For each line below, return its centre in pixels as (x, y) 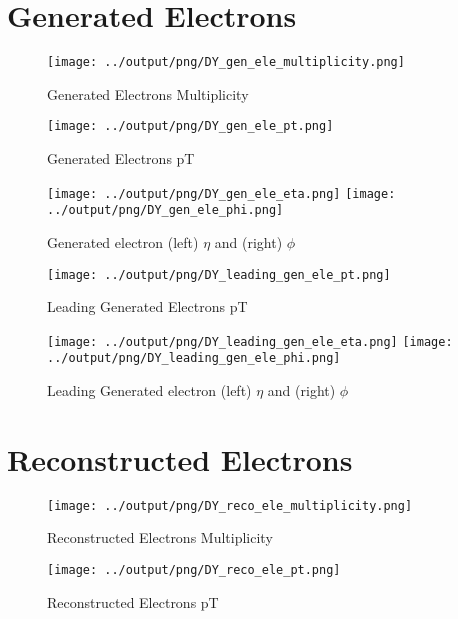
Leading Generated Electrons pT (147, 306)
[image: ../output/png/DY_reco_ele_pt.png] (194, 570)
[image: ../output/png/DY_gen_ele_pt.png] (190, 126)
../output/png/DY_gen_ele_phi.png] (165, 210)
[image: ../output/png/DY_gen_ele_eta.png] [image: (221, 193)
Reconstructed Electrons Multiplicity (160, 537)
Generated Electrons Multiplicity (148, 93)
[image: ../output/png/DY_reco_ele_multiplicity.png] (230, 505)
